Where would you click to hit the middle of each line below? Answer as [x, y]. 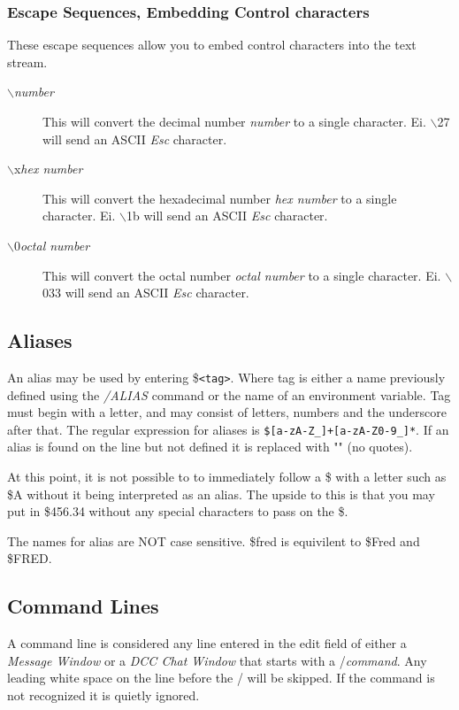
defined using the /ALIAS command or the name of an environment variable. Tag [229, 394]
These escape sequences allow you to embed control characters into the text [212, 45]
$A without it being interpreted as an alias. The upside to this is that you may [221, 494]
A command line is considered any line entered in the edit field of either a [207, 643]
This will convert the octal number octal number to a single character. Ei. [242, 275]
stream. [27, 62]
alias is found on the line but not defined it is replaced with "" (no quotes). [210, 447]
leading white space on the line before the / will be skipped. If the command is [221, 678]
